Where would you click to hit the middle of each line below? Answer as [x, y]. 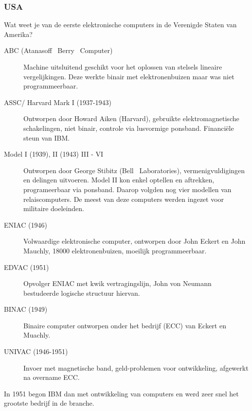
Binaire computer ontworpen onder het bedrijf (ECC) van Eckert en [125, 325]
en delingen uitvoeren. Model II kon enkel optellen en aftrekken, [119, 180]
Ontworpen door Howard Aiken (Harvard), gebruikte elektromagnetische [131, 118]
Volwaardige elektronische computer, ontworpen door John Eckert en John [135, 241]
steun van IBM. [47, 137]
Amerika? [18, 34]
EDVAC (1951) [27, 267]
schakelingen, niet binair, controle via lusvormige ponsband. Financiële [129, 128]
